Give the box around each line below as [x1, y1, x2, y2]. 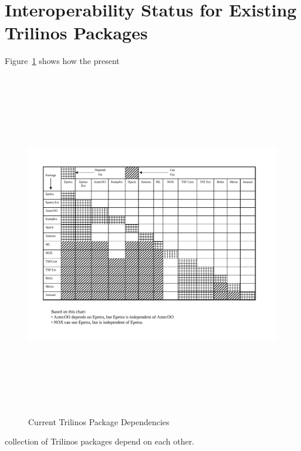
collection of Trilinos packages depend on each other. [5, 435, 195, 447]
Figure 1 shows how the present [5, 55, 120, 67]
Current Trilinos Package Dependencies [28, 415, 170, 428]
